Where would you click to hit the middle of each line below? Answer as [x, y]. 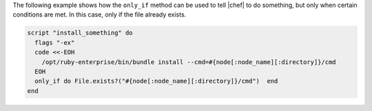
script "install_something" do [80, 33]
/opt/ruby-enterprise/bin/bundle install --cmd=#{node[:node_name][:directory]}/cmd [189, 62]
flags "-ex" [55, 42]
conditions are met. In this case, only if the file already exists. [100, 14]
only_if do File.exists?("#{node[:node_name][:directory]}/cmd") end [156, 81]
